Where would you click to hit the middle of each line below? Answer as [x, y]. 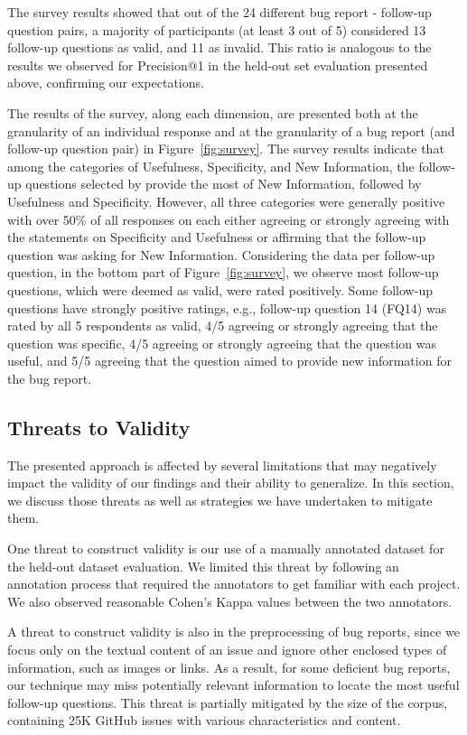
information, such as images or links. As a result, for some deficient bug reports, [229, 667]
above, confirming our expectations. [106, 83]
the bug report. [50, 378]
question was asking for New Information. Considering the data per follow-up [221, 254]
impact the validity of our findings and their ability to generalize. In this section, [231, 483]
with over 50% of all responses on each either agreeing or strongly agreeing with [229, 219]
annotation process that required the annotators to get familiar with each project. [234, 584]
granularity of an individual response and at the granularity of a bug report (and [231, 130]
